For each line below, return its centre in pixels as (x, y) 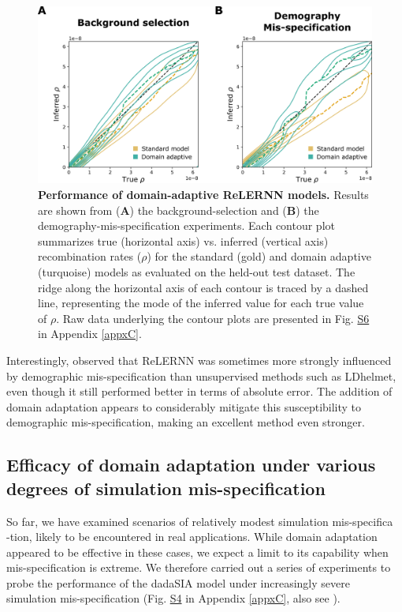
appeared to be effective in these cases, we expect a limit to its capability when (197, 552)
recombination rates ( (90, 256)
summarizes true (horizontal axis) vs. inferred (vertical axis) (183, 240)
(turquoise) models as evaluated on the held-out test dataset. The (197, 271)
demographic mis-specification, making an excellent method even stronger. (186, 422)
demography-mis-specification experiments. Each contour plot (186, 225)
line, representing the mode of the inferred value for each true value (201, 303)
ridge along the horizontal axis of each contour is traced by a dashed (203, 287)
